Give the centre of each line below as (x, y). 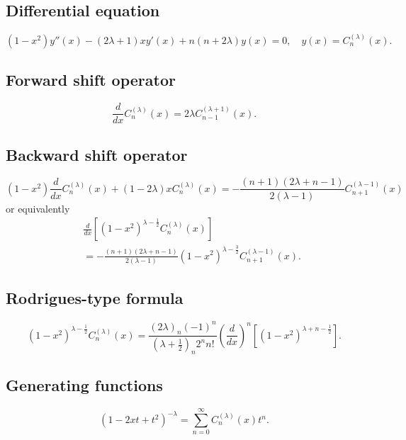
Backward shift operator (97, 154)
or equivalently (38, 208)
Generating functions (84, 385)
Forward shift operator (91, 80)
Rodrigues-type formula (95, 298)
